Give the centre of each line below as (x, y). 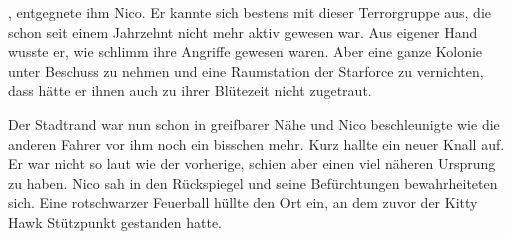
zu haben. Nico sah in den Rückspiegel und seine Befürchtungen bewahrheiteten (253, 182)
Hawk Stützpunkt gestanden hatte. (115, 221)
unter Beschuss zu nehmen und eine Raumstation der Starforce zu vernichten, (246, 70)
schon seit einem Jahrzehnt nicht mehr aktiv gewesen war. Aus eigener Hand (243, 31)
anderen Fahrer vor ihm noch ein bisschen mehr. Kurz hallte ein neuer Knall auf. (256, 143)
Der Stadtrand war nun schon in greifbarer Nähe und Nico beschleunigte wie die (254, 123)
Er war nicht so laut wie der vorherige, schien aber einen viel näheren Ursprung (252, 163)
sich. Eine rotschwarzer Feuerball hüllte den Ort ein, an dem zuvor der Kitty (243, 202)
